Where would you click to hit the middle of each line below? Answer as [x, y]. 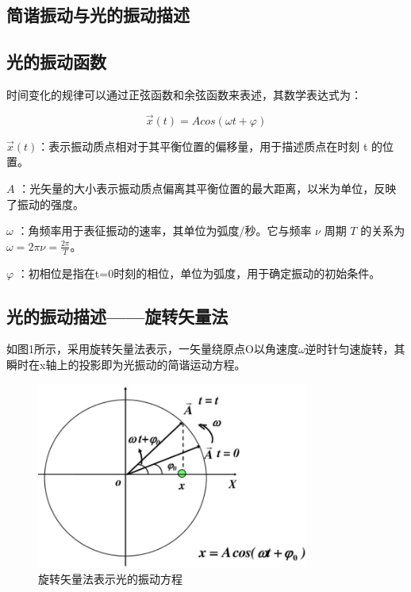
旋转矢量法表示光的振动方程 [110, 579]
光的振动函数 [56, 62]
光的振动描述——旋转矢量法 [117, 315]
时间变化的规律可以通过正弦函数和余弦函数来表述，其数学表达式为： [184, 94]
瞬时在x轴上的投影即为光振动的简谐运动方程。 [126, 364]
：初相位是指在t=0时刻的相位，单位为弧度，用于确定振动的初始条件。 [199, 273]
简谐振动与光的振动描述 [98, 15]
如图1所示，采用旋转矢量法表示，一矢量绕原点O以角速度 [152, 349]
